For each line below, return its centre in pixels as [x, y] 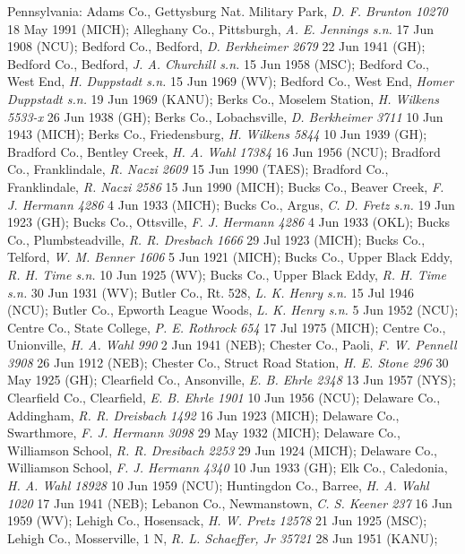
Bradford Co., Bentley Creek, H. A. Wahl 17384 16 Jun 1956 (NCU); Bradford [224, 151]
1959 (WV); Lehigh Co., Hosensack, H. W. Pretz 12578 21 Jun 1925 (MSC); [217, 520]
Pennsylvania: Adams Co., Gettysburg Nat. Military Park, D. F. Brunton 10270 [228, 11]
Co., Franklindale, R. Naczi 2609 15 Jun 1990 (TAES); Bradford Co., [198, 169]
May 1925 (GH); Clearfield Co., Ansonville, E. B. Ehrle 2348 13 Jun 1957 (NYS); [232, 380]
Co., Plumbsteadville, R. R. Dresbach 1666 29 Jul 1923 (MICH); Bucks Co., [216, 239]
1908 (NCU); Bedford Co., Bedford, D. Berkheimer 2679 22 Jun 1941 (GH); [216, 46]
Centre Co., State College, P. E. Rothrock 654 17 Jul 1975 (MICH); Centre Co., [227, 327]
